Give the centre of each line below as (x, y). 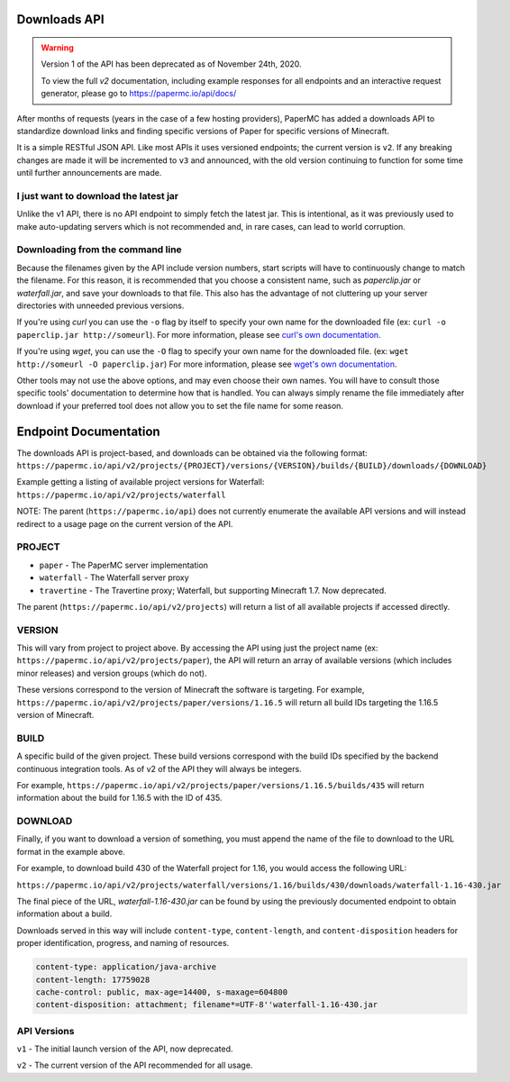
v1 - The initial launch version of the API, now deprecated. (125, 1049)
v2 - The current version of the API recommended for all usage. (135, 1065)
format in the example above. (71, 851)
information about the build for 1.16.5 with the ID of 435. (119, 798)
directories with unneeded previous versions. (100, 305)
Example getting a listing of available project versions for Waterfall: (141, 482)
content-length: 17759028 (93, 979)
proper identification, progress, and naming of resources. (123, 943)
